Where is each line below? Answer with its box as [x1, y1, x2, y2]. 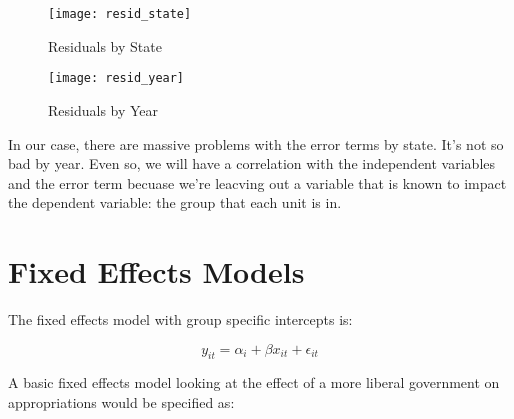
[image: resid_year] [48, 71, 185, 86]
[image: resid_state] [48, 7, 192, 21]
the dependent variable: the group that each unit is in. [8, 192, 342, 213]
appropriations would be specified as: [8, 391, 235, 412]
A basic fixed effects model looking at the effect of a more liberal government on [8, 372, 500, 393]
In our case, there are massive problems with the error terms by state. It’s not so [8, 133, 504, 154]
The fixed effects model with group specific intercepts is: [8, 309, 353, 329]
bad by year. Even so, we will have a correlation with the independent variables [8, 153, 496, 174]
